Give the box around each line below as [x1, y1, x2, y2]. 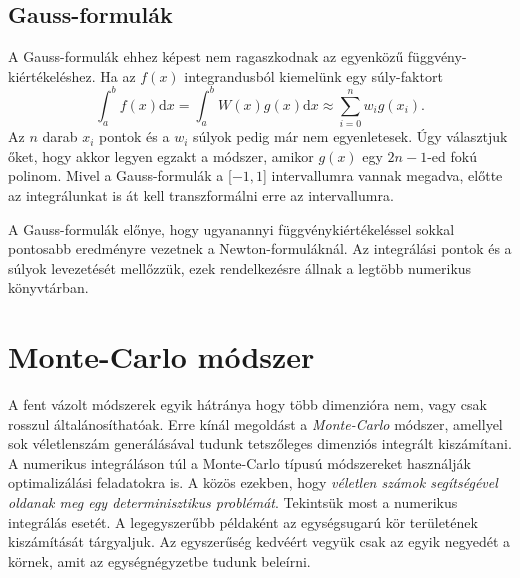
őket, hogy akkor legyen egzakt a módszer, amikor [8, 145, 314, 166]
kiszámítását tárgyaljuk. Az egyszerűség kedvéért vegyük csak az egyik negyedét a [8, 531, 511, 552]
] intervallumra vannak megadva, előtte [263, 165, 503, 186]
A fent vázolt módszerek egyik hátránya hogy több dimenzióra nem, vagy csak [8, 394, 487, 415]
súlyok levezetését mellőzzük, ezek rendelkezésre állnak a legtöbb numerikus [8, 257, 472, 278]
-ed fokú [427, 145, 477, 166]
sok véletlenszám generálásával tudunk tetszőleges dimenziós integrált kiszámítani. [8, 433, 512, 454]
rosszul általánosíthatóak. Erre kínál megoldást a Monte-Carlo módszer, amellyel [8, 413, 503, 434]
